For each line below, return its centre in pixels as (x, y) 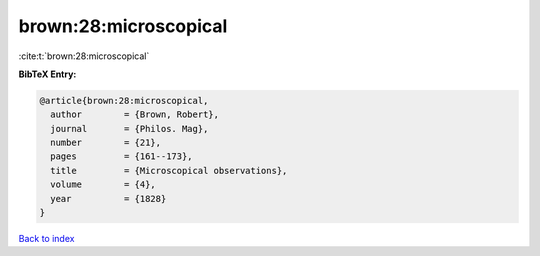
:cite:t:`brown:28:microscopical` (84, 56)
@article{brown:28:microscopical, (124, 100)
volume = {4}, (103, 184)
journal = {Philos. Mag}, (129, 128)
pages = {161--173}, (122, 156)
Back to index (46, 239)
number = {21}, (106, 143)
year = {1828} (108, 198)
